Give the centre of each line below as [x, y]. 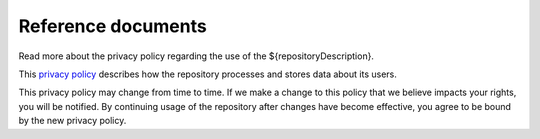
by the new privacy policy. [72, 121]
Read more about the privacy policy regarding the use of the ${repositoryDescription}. [196, 56]
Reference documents [112, 26]
